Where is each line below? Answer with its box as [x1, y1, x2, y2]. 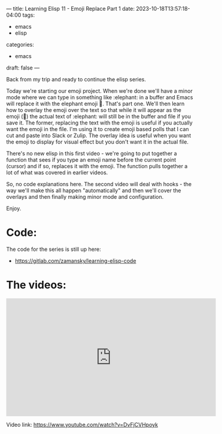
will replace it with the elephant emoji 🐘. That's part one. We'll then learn [6, 100, 185, 107]
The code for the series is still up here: [6, 245, 101, 253]
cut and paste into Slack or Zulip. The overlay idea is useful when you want [6, 132, 191, 139]
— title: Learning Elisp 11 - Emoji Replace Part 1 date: [6, 5, 135, 12]
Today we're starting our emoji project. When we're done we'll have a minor [6, 87, 193, 95]
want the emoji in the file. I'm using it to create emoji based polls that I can [6, 126, 190, 132]
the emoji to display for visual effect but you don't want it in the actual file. [6, 138, 188, 145]
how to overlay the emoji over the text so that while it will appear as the [6, 107, 181, 113]
